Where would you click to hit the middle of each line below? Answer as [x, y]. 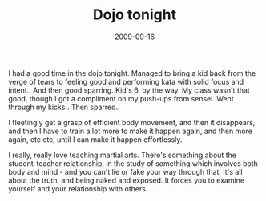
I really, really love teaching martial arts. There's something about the [122, 155]
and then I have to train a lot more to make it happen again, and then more [130, 131]
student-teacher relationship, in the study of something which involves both [133, 163]
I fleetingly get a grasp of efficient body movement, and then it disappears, [132, 122]
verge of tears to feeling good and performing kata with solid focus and [126, 81]
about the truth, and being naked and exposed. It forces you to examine [127, 180]
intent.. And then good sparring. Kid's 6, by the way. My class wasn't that [129, 90]
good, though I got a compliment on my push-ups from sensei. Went [121, 98]
